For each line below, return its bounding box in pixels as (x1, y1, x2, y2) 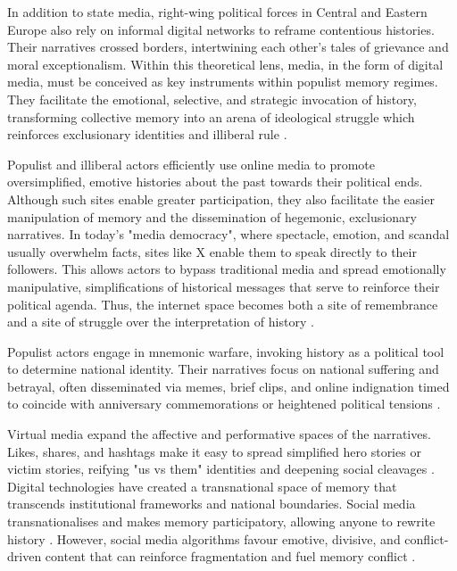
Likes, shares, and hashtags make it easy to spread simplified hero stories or (7, 442, 421, 460)
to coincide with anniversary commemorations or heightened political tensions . (7, 394, 441, 413)
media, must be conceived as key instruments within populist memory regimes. (7, 72, 438, 91)
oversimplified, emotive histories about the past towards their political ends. (7, 172, 423, 191)
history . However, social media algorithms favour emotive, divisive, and (7, 529, 401, 548)
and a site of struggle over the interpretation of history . (7, 312, 314, 331)
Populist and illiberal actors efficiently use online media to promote (7, 154, 375, 173)
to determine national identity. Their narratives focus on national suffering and (7, 360, 439, 378)
